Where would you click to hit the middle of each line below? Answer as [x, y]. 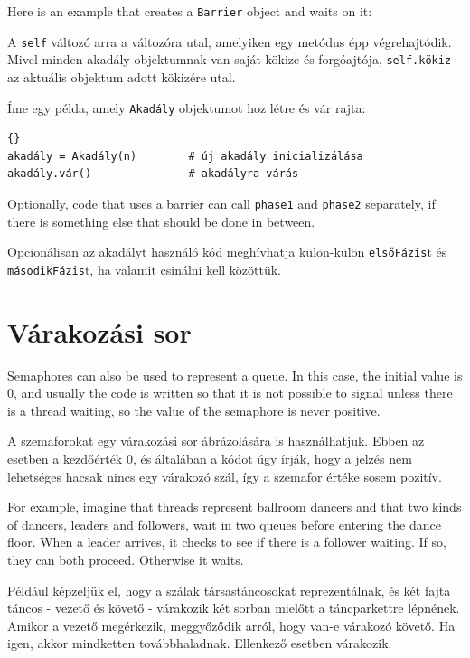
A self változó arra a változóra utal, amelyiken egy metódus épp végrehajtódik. [230, 41]
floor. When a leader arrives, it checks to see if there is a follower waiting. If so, [227, 542]
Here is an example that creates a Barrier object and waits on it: [190, 11]
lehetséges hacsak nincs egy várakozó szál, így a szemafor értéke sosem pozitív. [225, 476]
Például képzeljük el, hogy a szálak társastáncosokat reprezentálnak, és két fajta [229, 590]
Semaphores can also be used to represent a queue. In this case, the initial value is [235, 375]
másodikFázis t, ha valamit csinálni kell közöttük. [144, 269]
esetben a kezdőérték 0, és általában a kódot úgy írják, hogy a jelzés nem [210, 459]
